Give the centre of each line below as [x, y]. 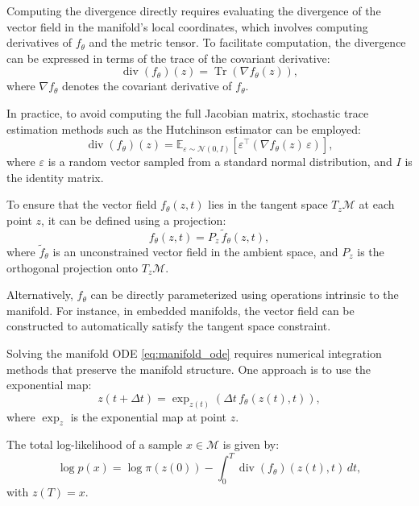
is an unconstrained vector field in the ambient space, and [195, 251]
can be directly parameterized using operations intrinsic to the [245, 294]
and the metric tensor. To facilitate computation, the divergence [247, 42]
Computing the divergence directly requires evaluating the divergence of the [194, 10]
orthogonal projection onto [73, 267]
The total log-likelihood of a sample [95, 444]
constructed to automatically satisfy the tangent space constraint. [169, 326]
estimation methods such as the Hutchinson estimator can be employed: [184, 129]
